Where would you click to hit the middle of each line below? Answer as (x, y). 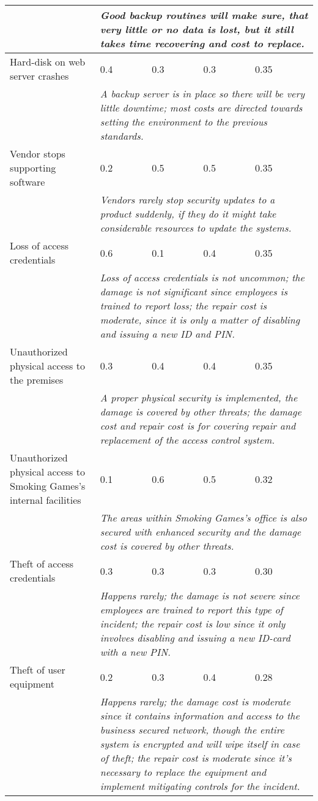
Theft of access (42, 564)
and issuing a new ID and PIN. (167, 334)
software (28, 182)
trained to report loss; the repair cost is (183, 306)
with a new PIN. (135, 652)
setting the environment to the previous (183, 122)
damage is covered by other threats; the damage (201, 412)
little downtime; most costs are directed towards (201, 108)
